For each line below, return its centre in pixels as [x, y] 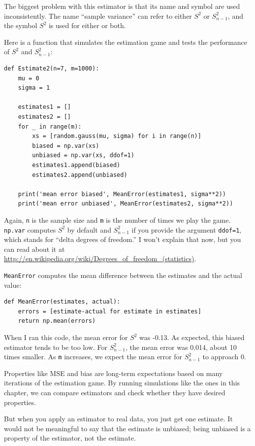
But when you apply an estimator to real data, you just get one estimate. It [118, 419]
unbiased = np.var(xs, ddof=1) [83, 155]
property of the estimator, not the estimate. [70, 438]
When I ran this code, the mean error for [66, 337]
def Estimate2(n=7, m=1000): [52, 68]
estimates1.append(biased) [76, 165]
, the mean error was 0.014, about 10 [181, 347]
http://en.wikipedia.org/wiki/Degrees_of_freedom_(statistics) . [100, 258]
